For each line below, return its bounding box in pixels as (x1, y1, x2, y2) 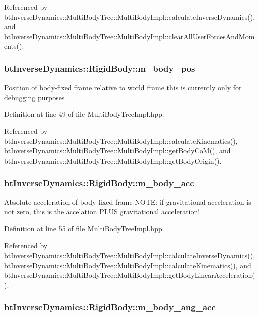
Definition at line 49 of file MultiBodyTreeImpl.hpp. (4, 109, 164, 119)
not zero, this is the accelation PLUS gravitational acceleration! (4, 206, 200, 217)
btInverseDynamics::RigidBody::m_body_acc (4, 177, 194, 189)
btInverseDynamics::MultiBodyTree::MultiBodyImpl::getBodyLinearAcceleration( (4, 270, 255, 280)
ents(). (4, 41, 24, 51)
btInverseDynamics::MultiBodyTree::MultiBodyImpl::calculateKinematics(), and (4, 260, 251, 270)
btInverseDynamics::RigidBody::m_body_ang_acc (4, 301, 216, 313)
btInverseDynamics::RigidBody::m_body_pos (4, 62, 195, 74)
